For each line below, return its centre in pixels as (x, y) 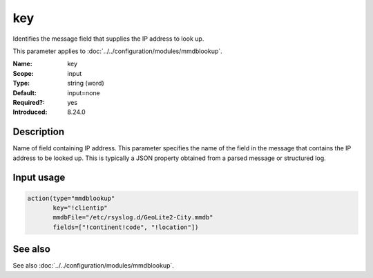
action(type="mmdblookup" (71, 198)
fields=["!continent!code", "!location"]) (126, 227)
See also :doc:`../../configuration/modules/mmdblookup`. (93, 266)
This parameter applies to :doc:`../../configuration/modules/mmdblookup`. (117, 51)
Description (39, 132)
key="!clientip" (80, 208)
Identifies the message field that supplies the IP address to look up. (108, 39)
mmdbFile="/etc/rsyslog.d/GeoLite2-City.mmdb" (133, 218)
